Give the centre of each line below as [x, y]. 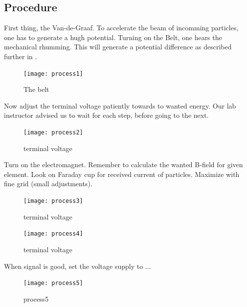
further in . [21, 56]
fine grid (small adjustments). [48, 184]
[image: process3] [53, 201]
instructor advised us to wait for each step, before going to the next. [106, 115]
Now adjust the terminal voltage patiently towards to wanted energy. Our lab [120, 105]
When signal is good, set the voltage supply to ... [78, 266]
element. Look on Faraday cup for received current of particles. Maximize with [122, 174]
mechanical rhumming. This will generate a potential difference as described [118, 47]
